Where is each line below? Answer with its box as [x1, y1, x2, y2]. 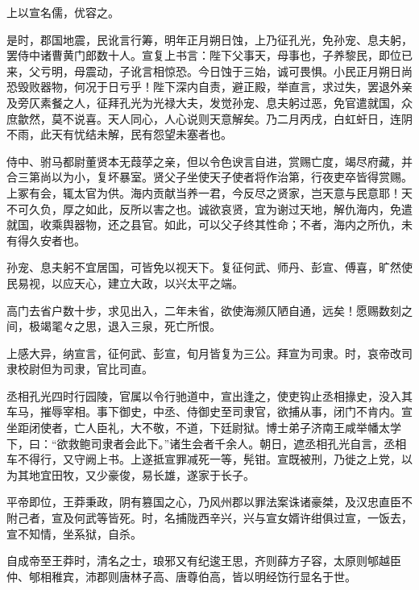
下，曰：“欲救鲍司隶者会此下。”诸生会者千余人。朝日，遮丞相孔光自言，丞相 [6, 434, 407, 451]
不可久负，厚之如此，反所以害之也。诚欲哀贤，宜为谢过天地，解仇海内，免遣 [6, 200, 413, 217]
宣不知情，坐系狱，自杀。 [6, 525, 142, 542]
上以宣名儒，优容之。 [6, 4, 119, 20]
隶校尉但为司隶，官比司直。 [6, 360, 153, 377]
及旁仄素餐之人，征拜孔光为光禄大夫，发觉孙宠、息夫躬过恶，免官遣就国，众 [6, 93, 413, 110]
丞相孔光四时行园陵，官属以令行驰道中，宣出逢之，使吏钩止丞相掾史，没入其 [6, 387, 413, 404]
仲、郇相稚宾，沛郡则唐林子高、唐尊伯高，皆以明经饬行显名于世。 [6, 567, 356, 584]
